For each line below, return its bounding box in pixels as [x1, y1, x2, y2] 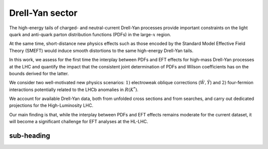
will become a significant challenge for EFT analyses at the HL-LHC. [9, 119, 148, 125]
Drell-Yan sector [9, 7, 78, 18]
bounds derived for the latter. [9, 70, 69, 76]
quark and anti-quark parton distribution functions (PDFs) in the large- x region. [9, 31, 171, 37]
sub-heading [9, 132, 51, 140]
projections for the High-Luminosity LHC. [9, 102, 94, 108]
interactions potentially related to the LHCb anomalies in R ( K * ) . [9, 86, 138, 93]
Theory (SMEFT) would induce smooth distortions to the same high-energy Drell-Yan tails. [9, 48, 194, 53]
